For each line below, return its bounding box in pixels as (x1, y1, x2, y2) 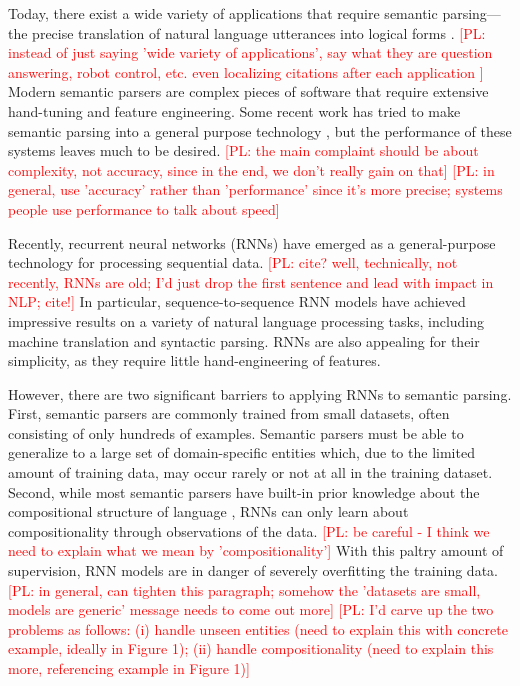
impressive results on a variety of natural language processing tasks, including (8, 310, 485, 331)
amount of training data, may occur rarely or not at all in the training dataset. (8, 462, 493, 483)
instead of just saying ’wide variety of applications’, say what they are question (8, 42, 493, 63)
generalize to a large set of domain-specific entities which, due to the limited (8, 442, 475, 463)
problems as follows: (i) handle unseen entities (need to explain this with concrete (8, 618, 508, 639)
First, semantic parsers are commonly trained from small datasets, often (8, 403, 450, 424)
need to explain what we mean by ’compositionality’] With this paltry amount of (8, 540, 504, 561)
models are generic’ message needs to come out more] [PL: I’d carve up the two (8, 599, 494, 620)
